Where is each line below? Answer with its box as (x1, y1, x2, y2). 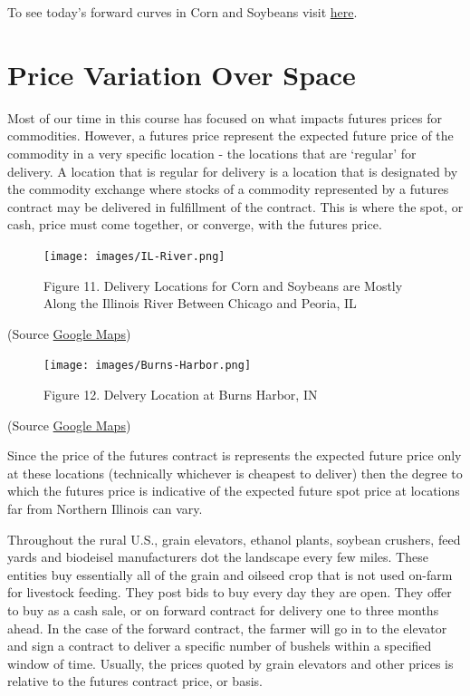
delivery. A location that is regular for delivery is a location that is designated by (7, 161, 458, 180)
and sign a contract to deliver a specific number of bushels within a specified (7, 636, 432, 655)
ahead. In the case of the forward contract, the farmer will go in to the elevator (7, 618, 447, 637)
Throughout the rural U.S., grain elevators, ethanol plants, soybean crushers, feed (7, 529, 461, 548)
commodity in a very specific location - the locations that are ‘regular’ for (7, 143, 417, 162)
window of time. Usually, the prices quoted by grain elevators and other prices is (7, 653, 454, 672)
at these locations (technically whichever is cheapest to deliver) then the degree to (7, 463, 463, 482)
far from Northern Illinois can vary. (7, 498, 203, 517)
